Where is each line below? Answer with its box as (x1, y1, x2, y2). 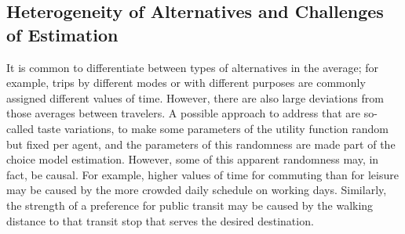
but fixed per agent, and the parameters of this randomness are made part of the (6, 135, 396, 152)
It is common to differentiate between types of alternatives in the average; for (6, 59, 378, 75)
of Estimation (6, 22, 119, 46)
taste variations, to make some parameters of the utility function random (37, 120, 389, 136)
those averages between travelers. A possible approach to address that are (6, 105, 361, 121)
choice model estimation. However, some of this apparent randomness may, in (6, 151, 379, 167)
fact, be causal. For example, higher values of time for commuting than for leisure (6, 166, 399, 182)
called (6, 120, 34, 136)
